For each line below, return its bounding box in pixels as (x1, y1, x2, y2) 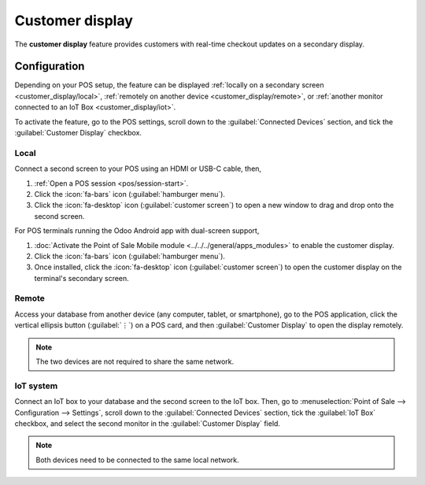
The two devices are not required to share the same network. (35, 357, 235, 366)
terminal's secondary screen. (34, 273, 129, 283)
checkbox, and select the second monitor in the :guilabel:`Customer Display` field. (14, 418, 281, 428)
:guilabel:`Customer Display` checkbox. (14, 128, 142, 138)
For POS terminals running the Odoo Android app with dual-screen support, (14, 226, 260, 235)
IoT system (14, 380, 58, 391)
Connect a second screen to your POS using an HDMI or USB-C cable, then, (14, 164, 262, 173)
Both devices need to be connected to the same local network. (35, 455, 239, 465)
